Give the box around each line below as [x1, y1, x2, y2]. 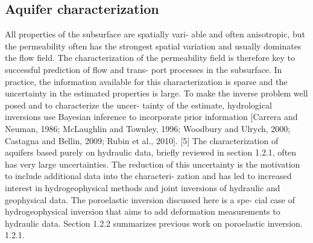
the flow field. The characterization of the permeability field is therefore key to [5, 51, 295, 64]
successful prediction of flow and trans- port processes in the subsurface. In [5, 63, 282, 75]
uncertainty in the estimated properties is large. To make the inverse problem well [5, 87, 308, 99]
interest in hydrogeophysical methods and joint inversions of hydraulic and [5, 181, 280, 194]
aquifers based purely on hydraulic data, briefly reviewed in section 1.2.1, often [5, 146, 297, 159]
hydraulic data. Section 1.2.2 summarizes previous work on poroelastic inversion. [5, 216, 303, 229]
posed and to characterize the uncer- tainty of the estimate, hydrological [5, 98, 272, 111]
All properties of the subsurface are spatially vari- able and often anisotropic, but [5, 28, 306, 40]
